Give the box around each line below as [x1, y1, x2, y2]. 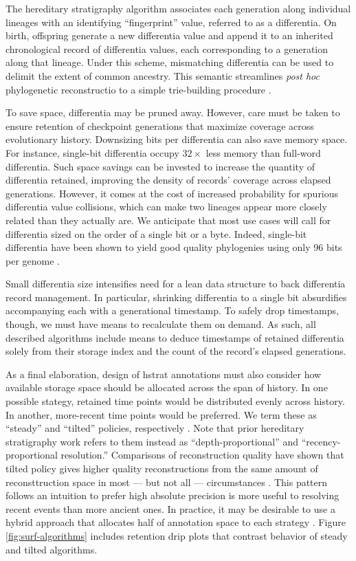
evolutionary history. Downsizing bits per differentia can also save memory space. [5, 132, 348, 146]
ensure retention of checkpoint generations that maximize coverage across [5, 118, 314, 133]
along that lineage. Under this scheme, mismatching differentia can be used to [5, 55, 334, 69]
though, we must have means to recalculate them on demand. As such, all [5, 317, 316, 331]
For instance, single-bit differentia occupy [5, 145, 179, 159]
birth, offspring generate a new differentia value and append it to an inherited [5, 28, 333, 43]
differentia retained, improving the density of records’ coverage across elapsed [5, 173, 331, 187]
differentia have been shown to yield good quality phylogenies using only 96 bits [5, 240, 342, 254]
